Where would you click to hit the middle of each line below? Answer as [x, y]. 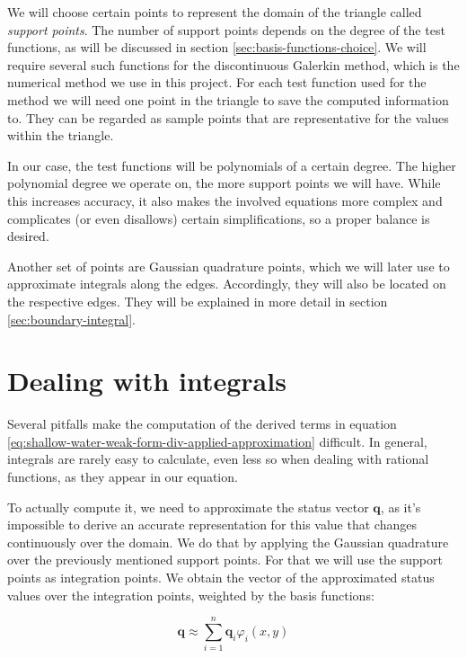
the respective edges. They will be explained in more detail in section [198, 301]
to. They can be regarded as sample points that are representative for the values [228, 117]
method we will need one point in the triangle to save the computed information [228, 99]
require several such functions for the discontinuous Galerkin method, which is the [233, 64]
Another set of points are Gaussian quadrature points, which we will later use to [229, 266]
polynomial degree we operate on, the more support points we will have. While [224, 183]
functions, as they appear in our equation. [123, 476]
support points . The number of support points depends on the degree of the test [226, 29]
